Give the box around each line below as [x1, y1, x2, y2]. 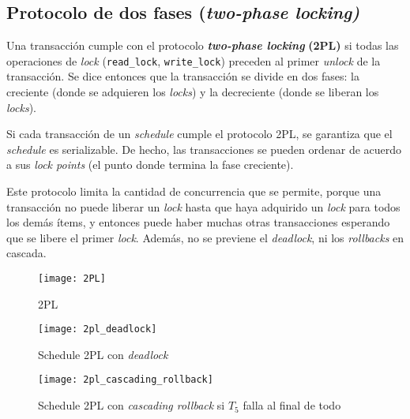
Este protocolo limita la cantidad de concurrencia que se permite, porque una [6, 183, 382, 200]
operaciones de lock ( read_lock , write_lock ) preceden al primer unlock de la [6, 52, 381, 69]
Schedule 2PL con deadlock [38, 346, 168, 362]
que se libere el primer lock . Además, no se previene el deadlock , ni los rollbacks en [6, 229, 404, 245]
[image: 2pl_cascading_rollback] [38, 374, 213, 386]
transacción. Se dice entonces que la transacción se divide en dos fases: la [6, 68, 360, 84]
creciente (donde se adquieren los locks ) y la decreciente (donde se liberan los [6, 84, 379, 100]
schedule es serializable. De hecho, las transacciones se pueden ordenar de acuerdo [6, 140, 402, 157]
